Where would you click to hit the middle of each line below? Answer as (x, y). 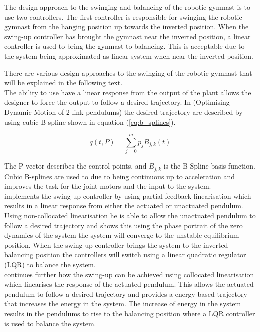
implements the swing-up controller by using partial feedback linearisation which (128, 195)
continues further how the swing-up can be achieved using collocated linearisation (129, 274)
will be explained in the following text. (63, 82)
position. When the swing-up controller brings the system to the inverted (116, 244)
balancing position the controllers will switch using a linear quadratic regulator (125, 255)
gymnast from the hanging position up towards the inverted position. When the (126, 26)
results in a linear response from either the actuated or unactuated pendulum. (124, 205)
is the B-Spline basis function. (209, 166)
